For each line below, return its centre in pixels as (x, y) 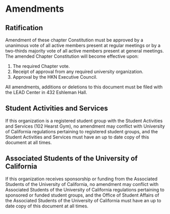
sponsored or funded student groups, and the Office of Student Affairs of (82, 195)
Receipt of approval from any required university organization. (78, 72)
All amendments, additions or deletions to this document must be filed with (84, 87)
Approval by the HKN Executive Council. (55, 77)
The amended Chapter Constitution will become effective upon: (72, 56)
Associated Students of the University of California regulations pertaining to (85, 189)
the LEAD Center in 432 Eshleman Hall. (46, 92)
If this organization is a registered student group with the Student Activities (84, 121)
